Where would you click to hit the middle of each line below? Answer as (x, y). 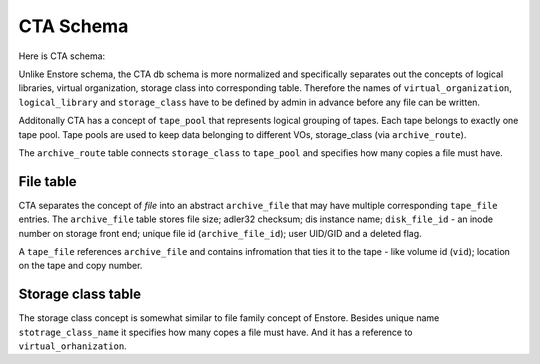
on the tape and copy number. (80, 266)
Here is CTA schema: (62, 56)
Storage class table (80, 294)
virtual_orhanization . (72, 346)
